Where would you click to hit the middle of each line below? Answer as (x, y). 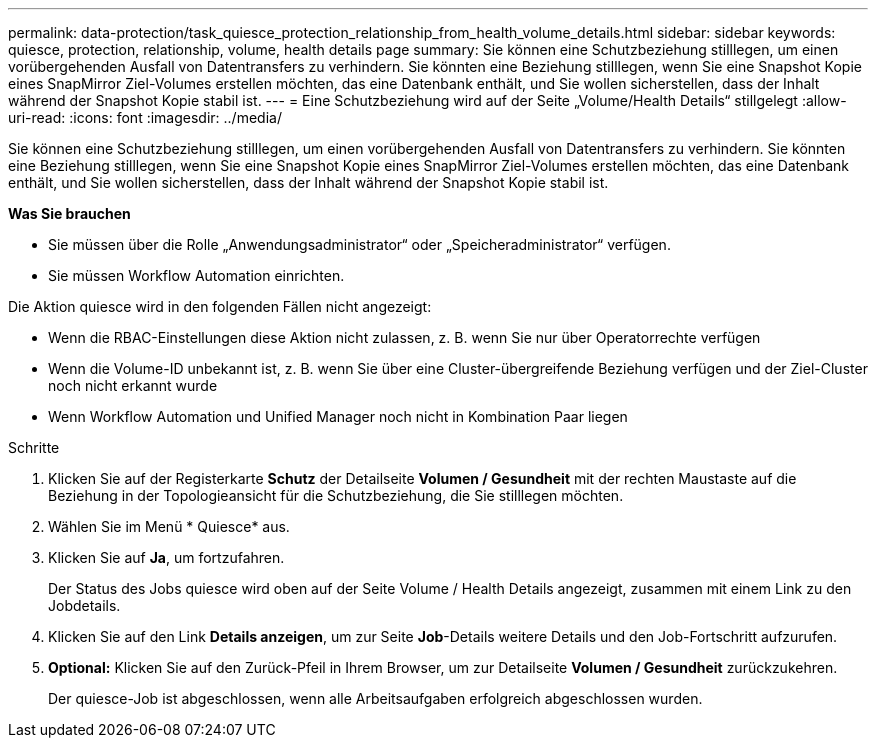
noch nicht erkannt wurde (133, 385)
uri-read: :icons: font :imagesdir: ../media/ (145, 117)
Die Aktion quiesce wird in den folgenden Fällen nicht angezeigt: (220, 306)
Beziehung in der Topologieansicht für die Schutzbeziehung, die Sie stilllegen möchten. (336, 495)
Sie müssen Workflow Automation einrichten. (196, 275)
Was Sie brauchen (69, 213)
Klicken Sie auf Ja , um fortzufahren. (166, 557)
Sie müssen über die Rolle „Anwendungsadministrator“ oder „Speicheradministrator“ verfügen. (359, 244)
